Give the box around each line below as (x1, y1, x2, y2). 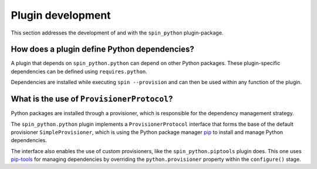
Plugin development (11, 9, 111, 22)
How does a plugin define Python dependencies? (11, 44, 194, 54)
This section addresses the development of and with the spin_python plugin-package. (11, 29, 224, 36)
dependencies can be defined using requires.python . (11, 68, 148, 75)
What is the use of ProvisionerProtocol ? (11, 94, 173, 104)
